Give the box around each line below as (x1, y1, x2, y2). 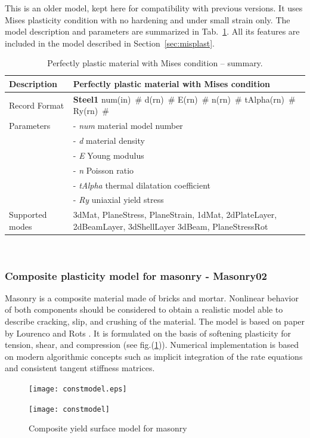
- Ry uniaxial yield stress (73, 193, 164, 206)
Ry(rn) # (73, 104, 109, 117)
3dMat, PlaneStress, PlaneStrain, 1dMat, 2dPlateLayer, (73, 208, 277, 221)
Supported (9, 208, 47, 221)
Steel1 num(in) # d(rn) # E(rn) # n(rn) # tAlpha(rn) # (73, 92, 296, 105)
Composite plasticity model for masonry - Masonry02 (5, 268, 267, 283)
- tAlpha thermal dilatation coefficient (73, 178, 210, 191)
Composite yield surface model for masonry (29, 422, 187, 434)
